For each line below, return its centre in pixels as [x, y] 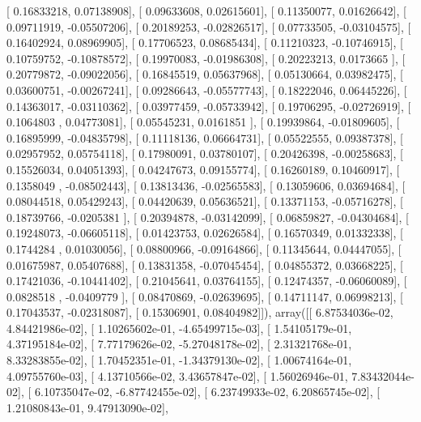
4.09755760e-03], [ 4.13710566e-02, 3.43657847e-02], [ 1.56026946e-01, [177, 375]
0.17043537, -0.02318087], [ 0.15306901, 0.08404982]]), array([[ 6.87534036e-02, [200, 312]
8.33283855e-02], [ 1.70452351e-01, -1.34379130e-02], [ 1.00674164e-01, [179, 360]
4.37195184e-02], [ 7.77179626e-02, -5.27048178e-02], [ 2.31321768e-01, [179, 344]
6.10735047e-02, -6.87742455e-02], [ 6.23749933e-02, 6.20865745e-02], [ [207, 392]
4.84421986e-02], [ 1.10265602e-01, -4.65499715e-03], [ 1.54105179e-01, [179, 328]
